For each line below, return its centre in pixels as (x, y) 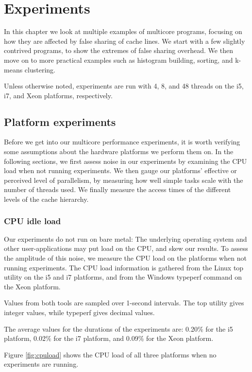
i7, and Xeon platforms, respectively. (58, 95)
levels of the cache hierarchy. (46, 199)
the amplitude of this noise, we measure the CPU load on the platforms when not (125, 258)
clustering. (40, 69)
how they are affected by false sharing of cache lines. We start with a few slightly (125, 41)
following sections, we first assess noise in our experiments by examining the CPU (126, 161)
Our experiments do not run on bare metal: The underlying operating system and (126, 239)
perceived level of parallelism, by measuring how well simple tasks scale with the (124, 180)
